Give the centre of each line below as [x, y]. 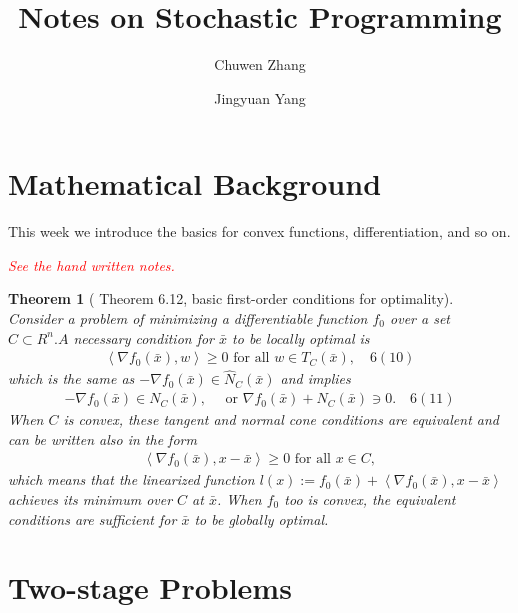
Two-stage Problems [150, 587]
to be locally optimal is [301, 337]
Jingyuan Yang [260, 97]
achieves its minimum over [90, 498]
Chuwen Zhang [260, 64]
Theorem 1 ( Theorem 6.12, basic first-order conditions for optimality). [231, 298]
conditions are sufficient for [92, 518]
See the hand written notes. [91, 264]
